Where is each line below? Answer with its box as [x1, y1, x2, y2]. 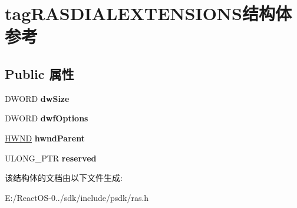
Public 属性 [5, 64, 74, 82]
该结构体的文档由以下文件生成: [5, 171, 123, 184]
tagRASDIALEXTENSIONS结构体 [5, 1, 292, 25]
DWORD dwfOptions [5, 112, 88, 124]
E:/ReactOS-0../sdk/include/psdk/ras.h [5, 191, 149, 203]
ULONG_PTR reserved [5, 151, 97, 164]
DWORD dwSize [5, 92, 70, 104]
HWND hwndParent [5, 131, 85, 144]
